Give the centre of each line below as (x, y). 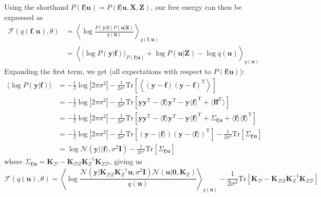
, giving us (126, 161)
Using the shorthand (36, 7)
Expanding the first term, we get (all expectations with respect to (108, 71)
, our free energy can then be (196, 7)
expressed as (24, 17)
